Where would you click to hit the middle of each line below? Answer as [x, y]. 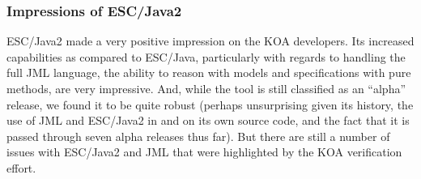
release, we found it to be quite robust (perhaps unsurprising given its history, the [210, 104]
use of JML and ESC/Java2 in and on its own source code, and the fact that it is [208, 120]
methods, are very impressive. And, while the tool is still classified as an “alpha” [206, 88]
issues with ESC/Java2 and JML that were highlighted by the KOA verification [204, 152]
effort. [21, 167]
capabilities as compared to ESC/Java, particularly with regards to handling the [206, 56]
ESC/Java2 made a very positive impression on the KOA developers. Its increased [210, 41]
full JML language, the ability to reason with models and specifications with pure [209, 72]
